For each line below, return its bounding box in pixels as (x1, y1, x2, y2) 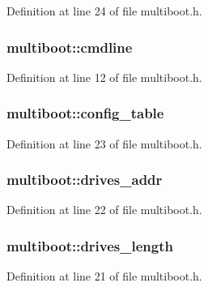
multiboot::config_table (6, 103, 164, 123)
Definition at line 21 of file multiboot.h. (6, 268, 202, 285)
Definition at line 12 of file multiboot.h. (6, 68, 202, 85)
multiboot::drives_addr (6, 169, 163, 190)
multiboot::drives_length (6, 235, 173, 255)
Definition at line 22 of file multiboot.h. (6, 201, 202, 218)
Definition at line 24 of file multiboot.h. (6, 2, 202, 19)
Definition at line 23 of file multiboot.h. (6, 135, 202, 152)
